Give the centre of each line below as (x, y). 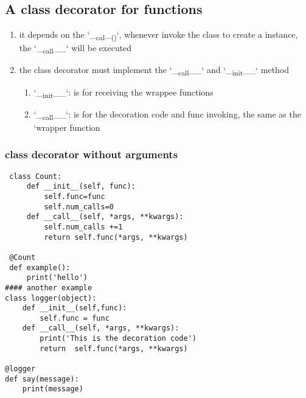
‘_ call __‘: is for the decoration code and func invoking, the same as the (167, 114)
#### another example (49, 288)
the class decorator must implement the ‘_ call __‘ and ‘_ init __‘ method (154, 71)
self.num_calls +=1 (83, 227)
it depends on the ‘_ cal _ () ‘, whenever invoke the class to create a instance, (158, 35)
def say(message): (42, 379)
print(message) (53, 389)
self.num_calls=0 (79, 207)
